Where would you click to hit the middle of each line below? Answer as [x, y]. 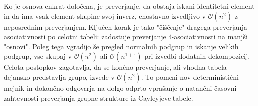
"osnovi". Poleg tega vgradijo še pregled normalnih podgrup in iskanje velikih [121, 46]
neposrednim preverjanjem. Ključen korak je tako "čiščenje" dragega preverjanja [126, 27]
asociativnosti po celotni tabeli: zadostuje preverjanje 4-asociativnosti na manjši [126, 37]
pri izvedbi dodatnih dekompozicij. [197, 56]
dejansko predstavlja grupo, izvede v [59, 76]
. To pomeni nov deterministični [190, 76]
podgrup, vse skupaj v [38, 56]
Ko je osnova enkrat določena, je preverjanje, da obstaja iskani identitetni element [129, 6]
